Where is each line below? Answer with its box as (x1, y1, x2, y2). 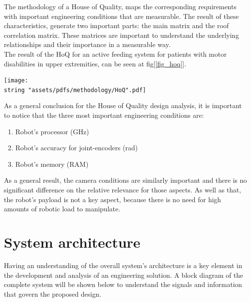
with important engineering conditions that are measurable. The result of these (4, 11, 239, 21)
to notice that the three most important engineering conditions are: (4, 110, 204, 120)
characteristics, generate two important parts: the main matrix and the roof (4, 20, 229, 31)
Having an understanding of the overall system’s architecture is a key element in (4, 260, 242, 270)
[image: (4, 77, 29, 84)
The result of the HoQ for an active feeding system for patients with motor (4, 48, 227, 59)
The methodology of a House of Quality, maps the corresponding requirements (4, 1, 236, 11)
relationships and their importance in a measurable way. (4, 39, 171, 49)
